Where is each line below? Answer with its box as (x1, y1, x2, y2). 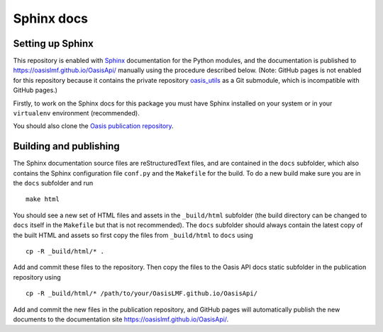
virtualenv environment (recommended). (13, 109, 140, 118)
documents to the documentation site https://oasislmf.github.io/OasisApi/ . (13, 315, 229, 324)
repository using (13, 273, 61, 281)
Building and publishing (13, 140, 120, 152)
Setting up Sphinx (13, 38, 94, 50)
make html (26, 195, 60, 203)
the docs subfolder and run (13, 179, 94, 188)
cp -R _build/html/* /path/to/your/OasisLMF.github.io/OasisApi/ (26, 290, 258, 297)
